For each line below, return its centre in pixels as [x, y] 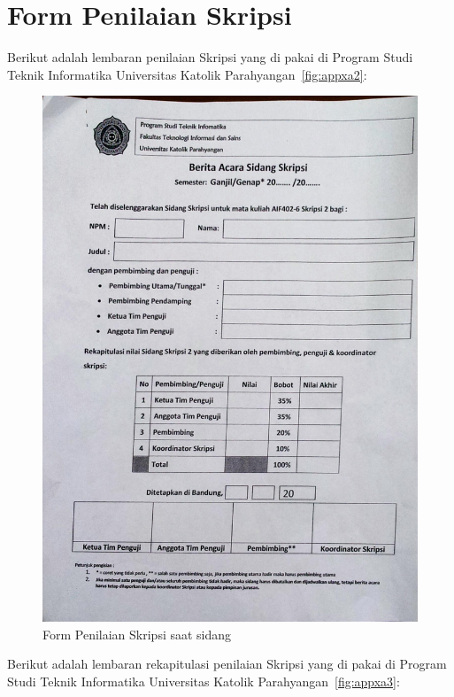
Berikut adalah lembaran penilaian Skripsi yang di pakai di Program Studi [210, 57]
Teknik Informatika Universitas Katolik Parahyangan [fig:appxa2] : [187, 74]
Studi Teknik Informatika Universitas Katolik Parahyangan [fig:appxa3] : [204, 682]
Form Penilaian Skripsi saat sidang [137, 634]
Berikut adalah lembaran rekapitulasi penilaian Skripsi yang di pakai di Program [227, 664]
